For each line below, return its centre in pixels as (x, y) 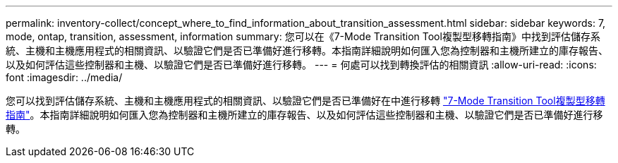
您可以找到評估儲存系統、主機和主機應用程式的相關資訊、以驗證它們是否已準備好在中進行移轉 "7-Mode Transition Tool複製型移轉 (305, 101)
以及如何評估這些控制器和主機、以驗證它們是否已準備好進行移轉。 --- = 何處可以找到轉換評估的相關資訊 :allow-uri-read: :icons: (301, 65)
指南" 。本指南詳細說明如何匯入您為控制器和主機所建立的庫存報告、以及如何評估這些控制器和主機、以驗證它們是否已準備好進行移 (304, 115)
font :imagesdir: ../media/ (64, 77)
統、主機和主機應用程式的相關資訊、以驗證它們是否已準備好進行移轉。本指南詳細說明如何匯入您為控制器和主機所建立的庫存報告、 (307, 50)
